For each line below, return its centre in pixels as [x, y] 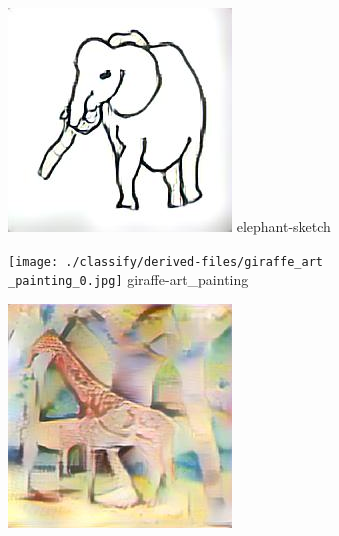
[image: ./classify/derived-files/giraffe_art [165, 261]
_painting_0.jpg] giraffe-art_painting [128, 279]
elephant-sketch [283, 226]
